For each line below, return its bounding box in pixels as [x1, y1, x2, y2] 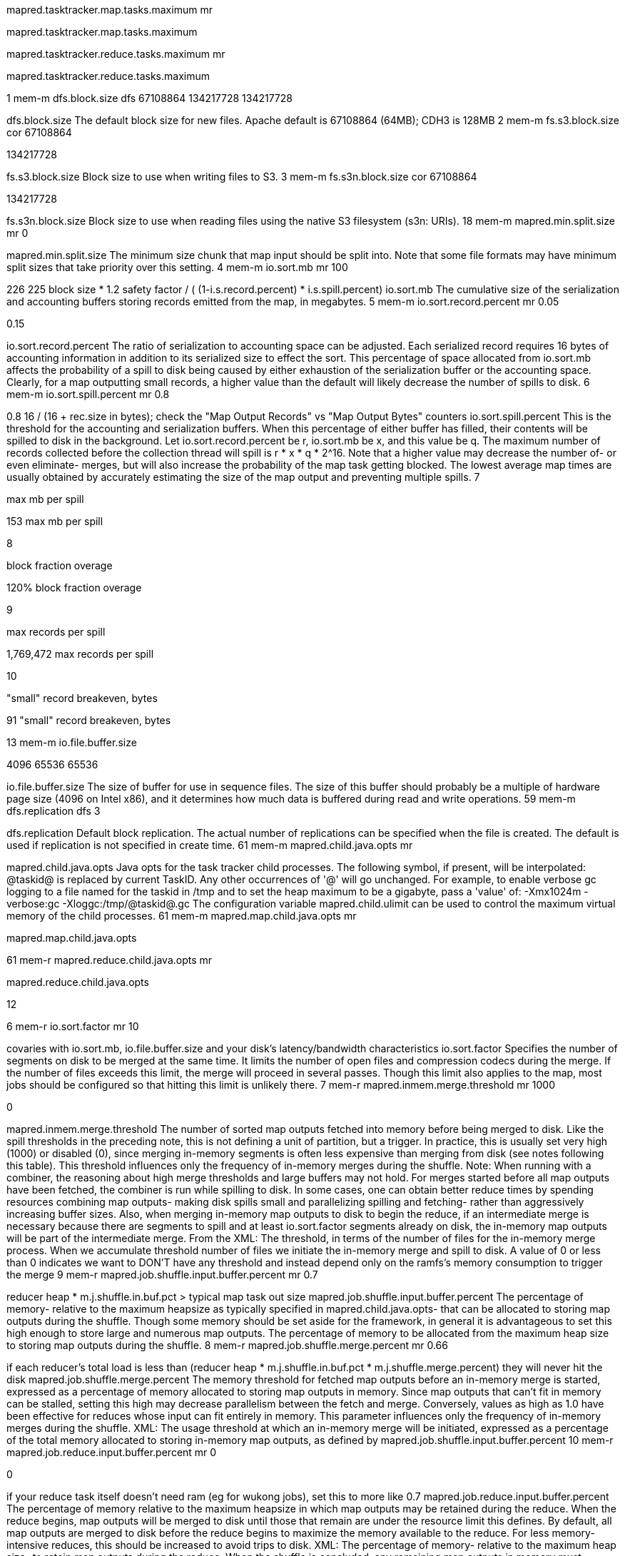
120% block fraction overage [6, 581, 142, 594]
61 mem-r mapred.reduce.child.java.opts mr [6, 954, 213, 966]
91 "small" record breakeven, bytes [6, 714, 171, 726]
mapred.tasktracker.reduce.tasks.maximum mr [6, 48, 225, 60]
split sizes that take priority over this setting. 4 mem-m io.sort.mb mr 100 [6, 261, 348, 273]
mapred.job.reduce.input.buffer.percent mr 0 [6, 1446, 217, 1458]
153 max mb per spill [6, 515, 103, 527]
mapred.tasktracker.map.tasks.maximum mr [6, 4, 213, 16]
